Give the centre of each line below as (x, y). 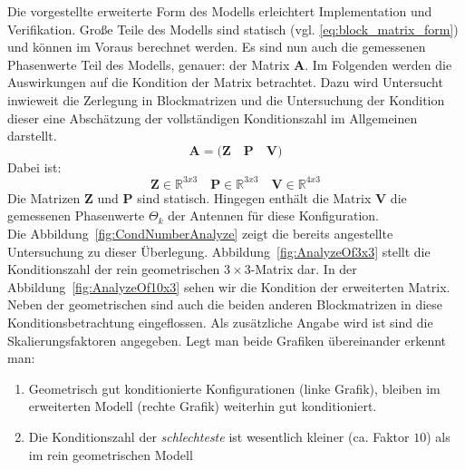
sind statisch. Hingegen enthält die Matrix (254, 197)
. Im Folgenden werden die (378, 64)
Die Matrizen (44, 197)
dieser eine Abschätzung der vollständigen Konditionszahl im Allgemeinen (213, 117)
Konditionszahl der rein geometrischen (114, 269)
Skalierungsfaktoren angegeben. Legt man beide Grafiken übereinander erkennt (227, 340)
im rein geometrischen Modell (111, 454)
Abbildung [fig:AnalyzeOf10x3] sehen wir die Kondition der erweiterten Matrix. (229, 286)
